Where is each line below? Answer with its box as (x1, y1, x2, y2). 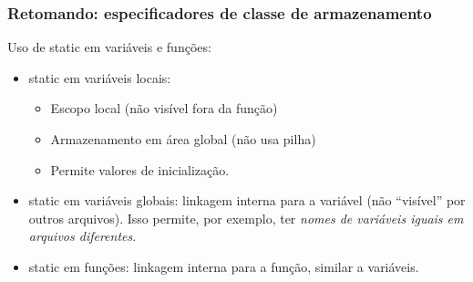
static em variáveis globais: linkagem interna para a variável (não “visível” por (28, 191, 466, 210)
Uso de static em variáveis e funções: (7, 37, 211, 57)
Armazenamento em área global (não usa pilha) (50, 130, 316, 148)
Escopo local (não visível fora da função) (50, 99, 278, 118)
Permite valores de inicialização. (50, 160, 230, 179)
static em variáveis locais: (28, 68, 171, 87)
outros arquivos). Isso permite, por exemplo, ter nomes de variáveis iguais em (28, 208, 464, 227)
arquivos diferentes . (28, 226, 137, 245)
